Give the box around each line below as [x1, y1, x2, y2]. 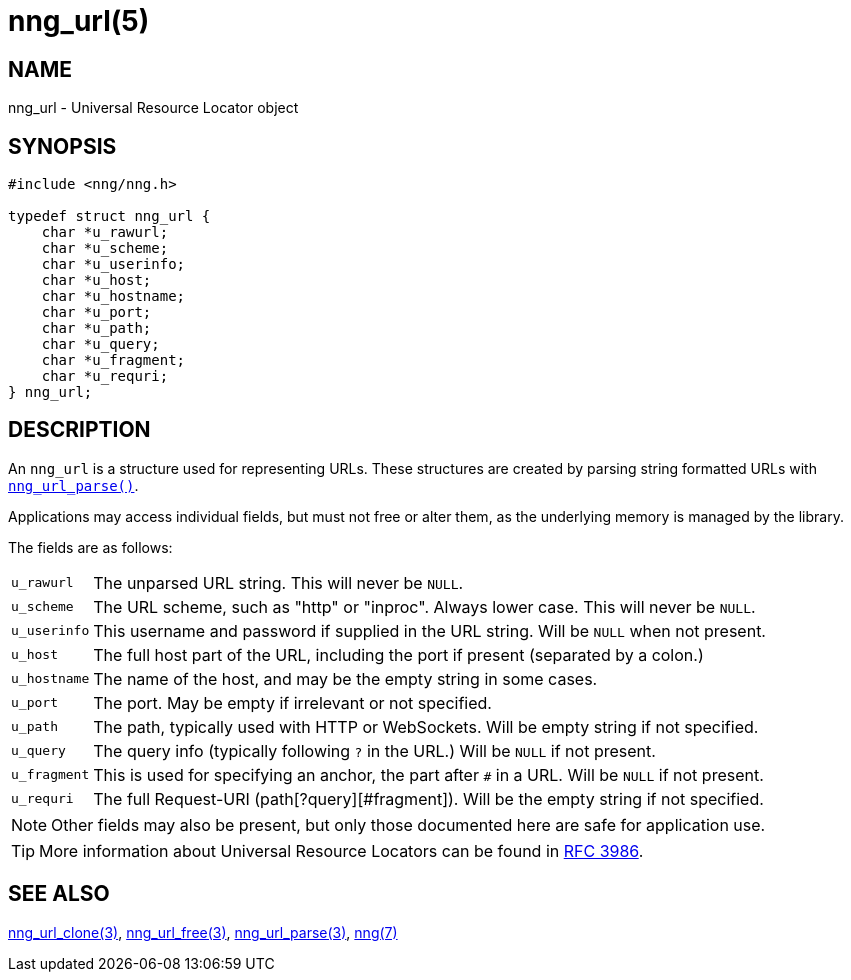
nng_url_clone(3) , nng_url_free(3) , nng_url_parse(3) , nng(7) [8, 923, 398, 941]
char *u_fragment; [41, 352, 186, 369]
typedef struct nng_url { [8, 208, 211, 225]
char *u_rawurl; [41, 224, 169, 241]
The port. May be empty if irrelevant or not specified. [93, 692, 492, 713]
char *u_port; [41, 304, 152, 321]
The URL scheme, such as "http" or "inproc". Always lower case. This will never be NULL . [93, 596, 756, 617]
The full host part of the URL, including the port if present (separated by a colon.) [93, 644, 704, 665]
